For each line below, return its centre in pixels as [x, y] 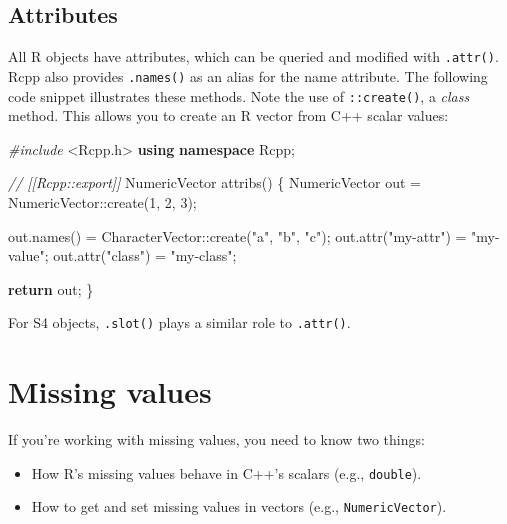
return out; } [51, 288]
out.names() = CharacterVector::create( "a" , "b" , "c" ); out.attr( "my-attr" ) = [237, 235]
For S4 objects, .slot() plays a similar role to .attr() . [179, 322]
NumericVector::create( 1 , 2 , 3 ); [102, 201]
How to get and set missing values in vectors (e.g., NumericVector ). [239, 506]
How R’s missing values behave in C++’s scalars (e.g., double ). [226, 472]
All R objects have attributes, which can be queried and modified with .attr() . [253, 56]
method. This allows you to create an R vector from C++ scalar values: [228, 115]
